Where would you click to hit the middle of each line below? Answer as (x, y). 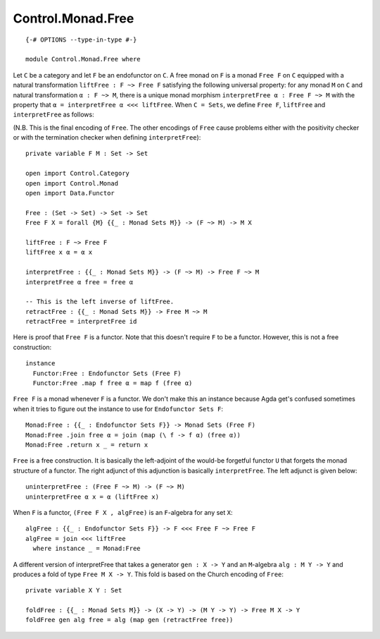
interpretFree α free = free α (80, 282)
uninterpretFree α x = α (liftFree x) (93, 497)
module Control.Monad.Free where (83, 59)
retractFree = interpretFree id (81, 322)
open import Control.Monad (72, 183)
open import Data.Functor (70, 193)
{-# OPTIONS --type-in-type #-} (81, 39)
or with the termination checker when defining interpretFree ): (107, 138)
